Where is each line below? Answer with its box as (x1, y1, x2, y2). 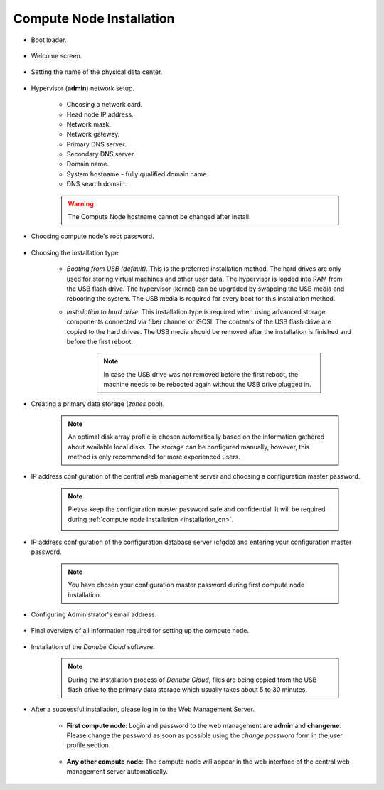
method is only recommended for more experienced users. (68, 452, 241, 461)
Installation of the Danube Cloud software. (31, 642, 156, 651)
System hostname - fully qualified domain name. (66, 169, 209, 178)
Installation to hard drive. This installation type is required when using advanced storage (66, 307, 326, 316)
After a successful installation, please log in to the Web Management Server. (31, 705, 255, 714)
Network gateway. (66, 130, 120, 139)
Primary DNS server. (66, 139, 127, 149)
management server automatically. (66, 767, 169, 776)
